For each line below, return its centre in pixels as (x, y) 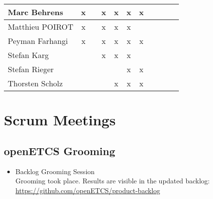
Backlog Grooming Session (55, 171)
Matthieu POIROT (41, 27)
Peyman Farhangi (38, 41)
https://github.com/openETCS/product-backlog (88, 190)
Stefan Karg (29, 55)
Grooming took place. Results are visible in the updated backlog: (113, 181)
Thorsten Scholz (35, 83)
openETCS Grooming (60, 150)
